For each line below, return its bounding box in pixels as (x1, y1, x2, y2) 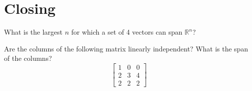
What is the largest (4, 27, 63, 37)
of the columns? (4, 53, 52, 63)
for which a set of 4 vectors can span (71, 27, 183, 37)
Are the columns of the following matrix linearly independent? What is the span (4, 43, 248, 53)
